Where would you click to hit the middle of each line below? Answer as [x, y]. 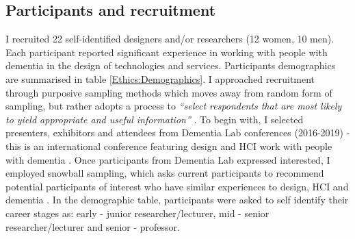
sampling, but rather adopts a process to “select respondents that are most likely [174, 106]
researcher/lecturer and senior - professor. [93, 226]
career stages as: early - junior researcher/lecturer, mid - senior [137, 213]
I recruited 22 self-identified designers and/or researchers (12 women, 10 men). [170, 39]
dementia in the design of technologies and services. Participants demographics [171, 65]
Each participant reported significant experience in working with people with [167, 52]
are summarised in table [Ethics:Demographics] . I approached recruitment [160, 78]
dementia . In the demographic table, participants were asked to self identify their [177, 200]
